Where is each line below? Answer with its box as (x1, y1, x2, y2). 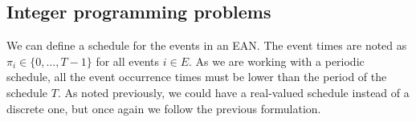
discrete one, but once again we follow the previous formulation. (6, 100, 321, 116)
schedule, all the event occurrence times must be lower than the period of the (6, 68, 387, 85)
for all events (96, 52, 160, 69)
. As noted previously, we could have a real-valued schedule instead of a (57, 83, 410, 100)
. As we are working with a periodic (189, 52, 365, 69)
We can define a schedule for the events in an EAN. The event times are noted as (6, 37, 407, 54)
